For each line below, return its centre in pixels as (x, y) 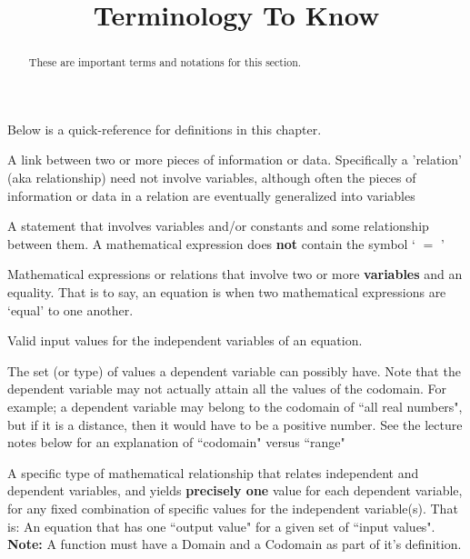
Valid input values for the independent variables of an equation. (185, 340)
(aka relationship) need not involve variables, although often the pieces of (212, 178)
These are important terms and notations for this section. (165, 62)
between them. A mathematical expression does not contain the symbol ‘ (212, 243)
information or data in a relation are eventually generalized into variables (211, 195)
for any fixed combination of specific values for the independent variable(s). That (233, 508)
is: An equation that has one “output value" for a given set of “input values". (221, 526)
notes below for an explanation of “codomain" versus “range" (176, 442)
